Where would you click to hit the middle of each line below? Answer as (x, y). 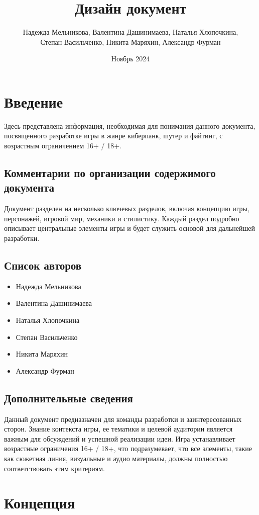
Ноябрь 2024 (131, 59)
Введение (34, 101)
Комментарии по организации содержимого (110, 173)
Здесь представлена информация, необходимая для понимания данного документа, (130, 125)
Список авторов (43, 265)
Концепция (40, 503)
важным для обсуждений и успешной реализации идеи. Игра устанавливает (120, 438)
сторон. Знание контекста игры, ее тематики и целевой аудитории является (118, 429)
